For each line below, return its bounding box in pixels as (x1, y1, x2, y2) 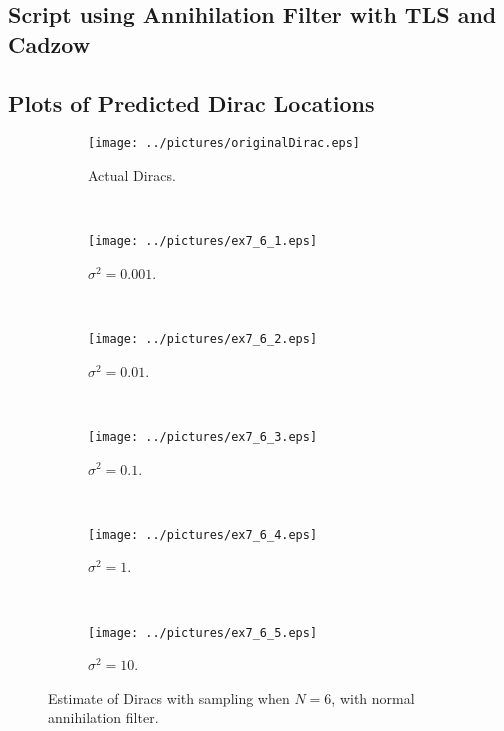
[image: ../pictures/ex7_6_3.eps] (88, 429, 318, 444)
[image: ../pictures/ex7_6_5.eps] (88, 625, 318, 640)
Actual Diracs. (88, 165, 176, 186)
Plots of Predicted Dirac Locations (8, 87, 375, 118)
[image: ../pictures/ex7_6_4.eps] (88, 527, 318, 542)
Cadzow (8, 28, 91, 59)
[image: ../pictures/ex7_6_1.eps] (88, 234, 318, 249)
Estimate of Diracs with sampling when (48, 687, 290, 708)
